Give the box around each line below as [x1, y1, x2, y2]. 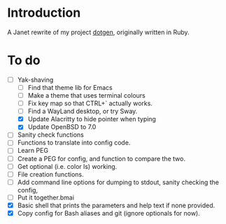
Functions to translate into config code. [17, 138, 131, 147]
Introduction [7, 5, 81, 21]
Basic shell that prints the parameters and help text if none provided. [17, 201, 216, 209]
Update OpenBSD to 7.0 [27, 123, 97, 131]
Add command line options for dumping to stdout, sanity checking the [17, 178, 219, 186]
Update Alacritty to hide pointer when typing [27, 115, 156, 124]
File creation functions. [17, 170, 84, 179]
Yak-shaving [17, 75, 54, 84]
